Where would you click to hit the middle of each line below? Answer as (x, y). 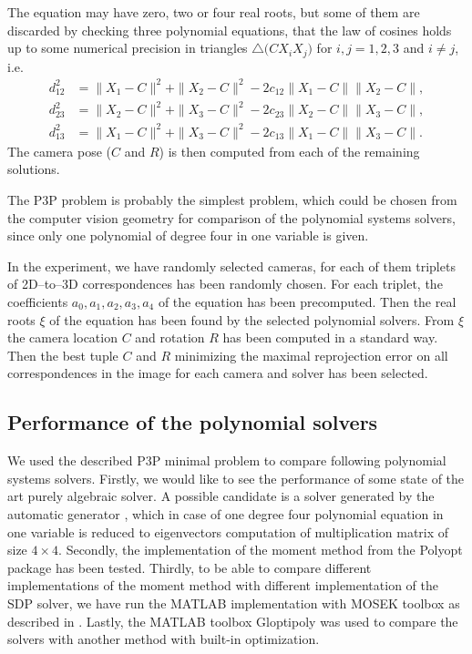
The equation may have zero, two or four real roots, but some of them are (214, 12)
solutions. (34, 169)
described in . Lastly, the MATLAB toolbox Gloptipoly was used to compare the (233, 621)
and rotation (170, 337)
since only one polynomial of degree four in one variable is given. (188, 235)
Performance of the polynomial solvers (193, 422)
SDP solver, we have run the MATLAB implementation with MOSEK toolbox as (234, 603)
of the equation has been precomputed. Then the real (307, 301)
